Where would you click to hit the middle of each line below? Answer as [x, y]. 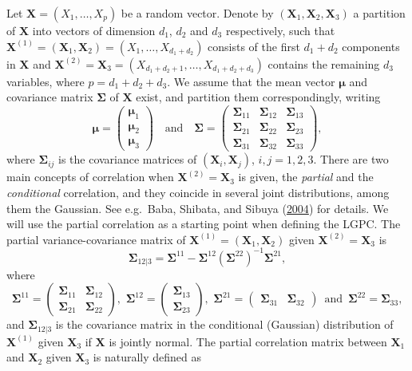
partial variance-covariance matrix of [96, 239]
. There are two [351, 159]
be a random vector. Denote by [197, 13]
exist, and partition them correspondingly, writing [258, 97]
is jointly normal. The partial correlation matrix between [248, 341]
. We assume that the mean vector [251, 81]
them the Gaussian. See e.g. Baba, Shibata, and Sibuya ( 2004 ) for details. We [198, 208]
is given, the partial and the [306, 177]
